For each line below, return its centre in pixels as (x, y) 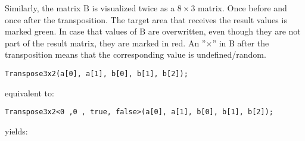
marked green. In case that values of (71, 31)
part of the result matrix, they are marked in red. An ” (105, 43)
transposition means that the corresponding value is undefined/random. (136, 54)
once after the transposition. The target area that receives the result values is (146, 19)
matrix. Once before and (242, 8)
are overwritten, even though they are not (224, 31)
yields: (16, 131)
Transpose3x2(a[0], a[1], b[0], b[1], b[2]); (97, 73)
